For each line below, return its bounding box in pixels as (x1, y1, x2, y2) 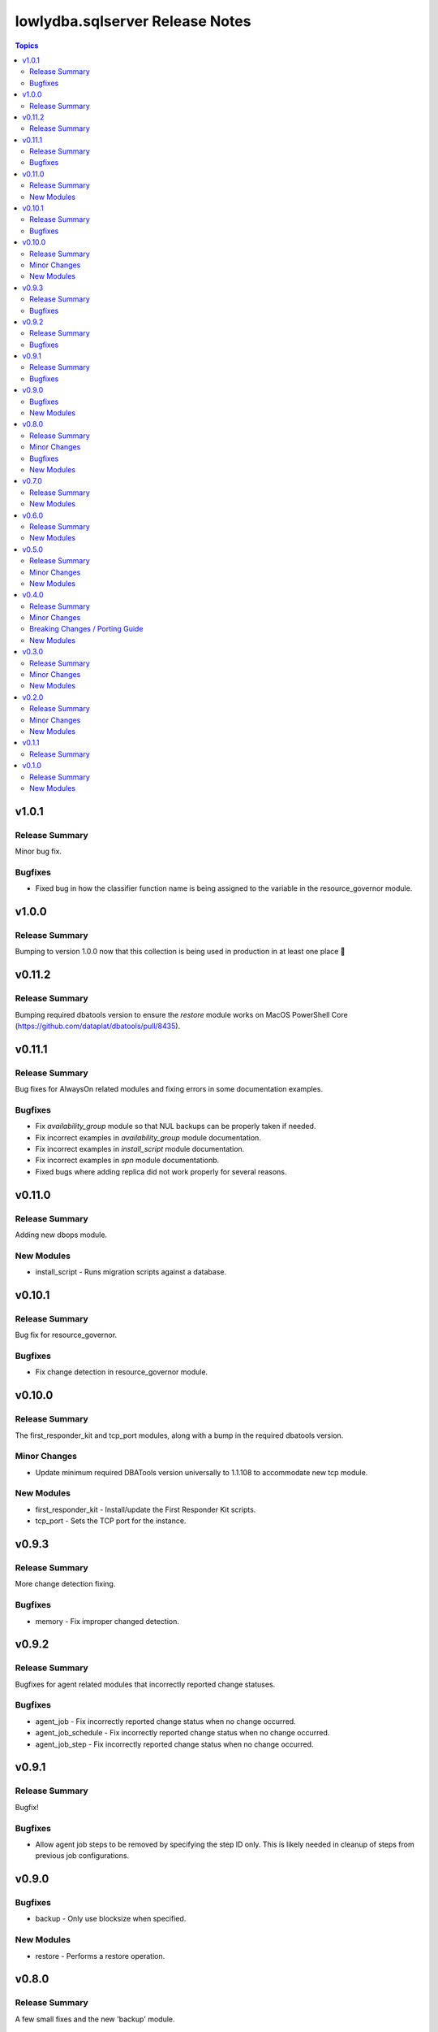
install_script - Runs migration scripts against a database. (35, 1267, 227, 1277)
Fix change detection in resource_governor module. (35, 1367, 208, 1377)
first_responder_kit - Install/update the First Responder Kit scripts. (35, 1504, 256, 1514)
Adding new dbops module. (15, 1230, 108, 1240)
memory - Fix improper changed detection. (35, 1616, 180, 1626)
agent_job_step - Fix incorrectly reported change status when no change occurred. (35, 1739, 314, 1749)
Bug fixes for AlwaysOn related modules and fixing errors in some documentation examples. (15, 1084, 324, 1094)
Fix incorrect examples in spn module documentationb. (35, 1155, 220, 1166)
